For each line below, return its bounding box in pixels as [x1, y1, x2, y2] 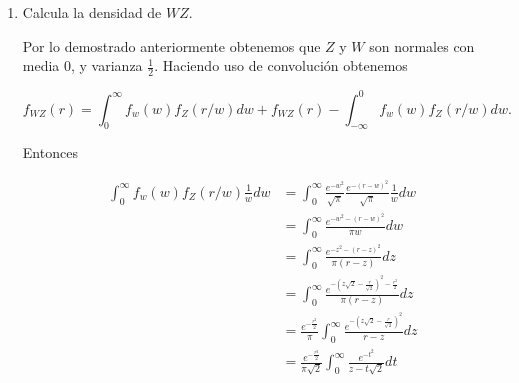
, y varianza [71, 55, 143, 76]
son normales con [369, 35, 475, 56]
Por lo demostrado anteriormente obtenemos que [22, 35, 321, 56]
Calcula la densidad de [22, 2, 162, 22]
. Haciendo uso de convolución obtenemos [154, 55, 408, 76]
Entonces [22, 142, 78, 163]
